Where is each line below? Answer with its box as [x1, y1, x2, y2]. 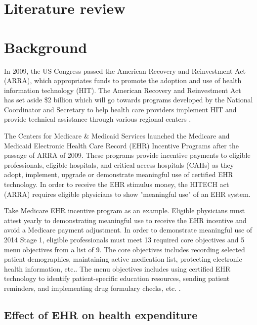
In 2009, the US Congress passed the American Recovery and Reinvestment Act [4, 65, 246, 76]
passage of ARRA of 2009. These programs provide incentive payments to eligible [4, 150, 251, 160]
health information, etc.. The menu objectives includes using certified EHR [4, 263, 231, 274]
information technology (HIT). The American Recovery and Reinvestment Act [4, 85, 241, 95]
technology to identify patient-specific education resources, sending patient [4, 273, 230, 283]
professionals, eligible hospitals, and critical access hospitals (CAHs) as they [4, 159, 234, 170]
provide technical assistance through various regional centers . [4, 114, 191, 124]
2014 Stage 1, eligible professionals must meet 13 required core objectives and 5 [4, 234, 245, 244]
